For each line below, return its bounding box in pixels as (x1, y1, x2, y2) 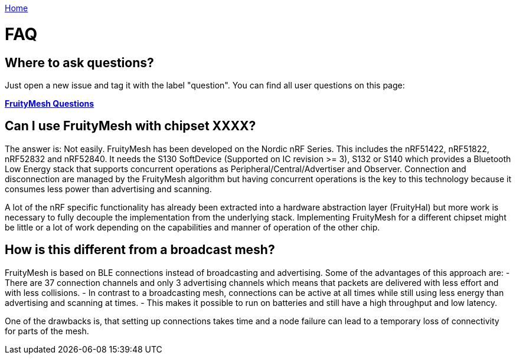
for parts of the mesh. (5, 325, 89, 336)
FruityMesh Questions (5, 98, 94, 108)
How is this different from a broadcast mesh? (5, 242, 275, 258)
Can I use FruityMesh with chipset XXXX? (5, 118, 256, 134)
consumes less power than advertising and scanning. (5, 183, 212, 194)
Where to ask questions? (5, 55, 154, 70)
